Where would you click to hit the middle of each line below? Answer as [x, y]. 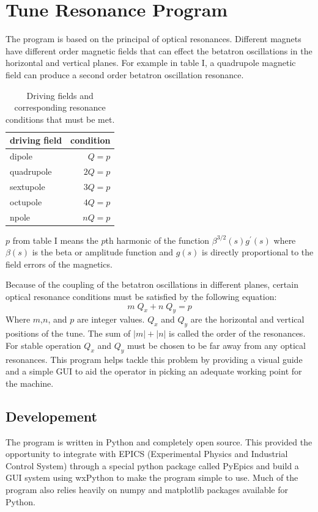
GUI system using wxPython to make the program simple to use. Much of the [152, 477]
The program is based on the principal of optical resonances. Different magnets [153, 39]
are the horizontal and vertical [247, 319]
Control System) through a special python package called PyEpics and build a [152, 465]
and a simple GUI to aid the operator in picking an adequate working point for [154, 371]
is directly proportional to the [258, 252]
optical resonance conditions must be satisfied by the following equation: [141, 296]
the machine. [30, 383]
